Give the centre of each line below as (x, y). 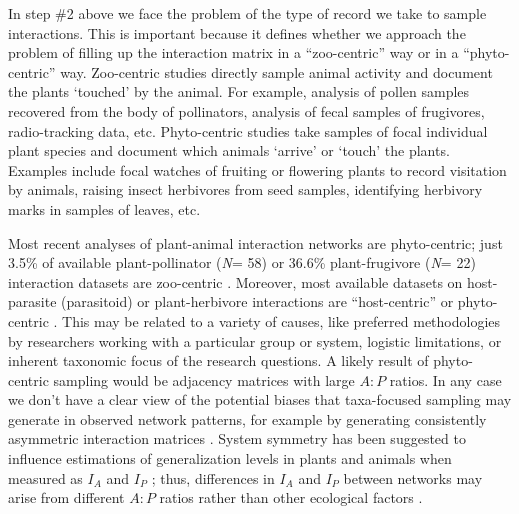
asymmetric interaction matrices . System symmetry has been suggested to (237, 438)
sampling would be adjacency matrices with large (204, 379)
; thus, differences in (213, 477)
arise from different (66, 497)
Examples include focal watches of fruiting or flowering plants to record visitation (257, 169)
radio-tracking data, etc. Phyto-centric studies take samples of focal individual (248, 130)
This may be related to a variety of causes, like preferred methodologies (281, 320)
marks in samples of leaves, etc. (104, 208)
